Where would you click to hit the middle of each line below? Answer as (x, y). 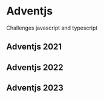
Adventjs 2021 (34, 47)
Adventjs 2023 (35, 88)
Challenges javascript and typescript (52, 28)
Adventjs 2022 (35, 67)
